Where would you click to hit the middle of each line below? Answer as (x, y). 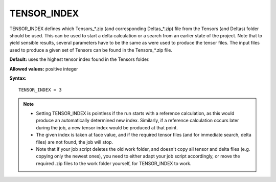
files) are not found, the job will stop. (75, 142)
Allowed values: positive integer (44, 69)
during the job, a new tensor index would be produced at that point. (107, 127)
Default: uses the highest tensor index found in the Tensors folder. (79, 59)
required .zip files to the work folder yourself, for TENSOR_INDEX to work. (114, 163)
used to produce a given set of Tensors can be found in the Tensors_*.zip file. (91, 50)
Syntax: (18, 78)
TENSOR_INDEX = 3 (40, 90)
